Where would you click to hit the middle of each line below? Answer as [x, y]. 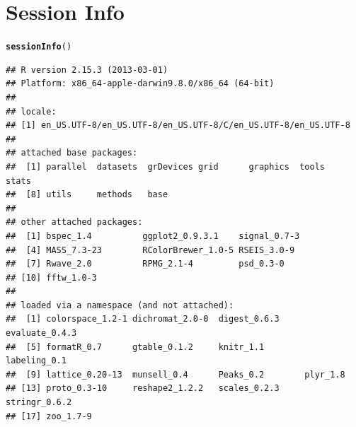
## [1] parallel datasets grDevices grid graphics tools [166, 166]
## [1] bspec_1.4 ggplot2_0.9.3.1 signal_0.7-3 [153, 236]
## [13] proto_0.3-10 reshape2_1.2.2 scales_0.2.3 [143, 388]
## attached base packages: [72, 153]
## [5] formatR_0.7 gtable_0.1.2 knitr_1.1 [135, 347]
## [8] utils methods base [87, 195]
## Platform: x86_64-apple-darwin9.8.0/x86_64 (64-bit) [140, 84]
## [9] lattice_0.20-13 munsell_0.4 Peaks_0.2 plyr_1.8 [176, 374]
